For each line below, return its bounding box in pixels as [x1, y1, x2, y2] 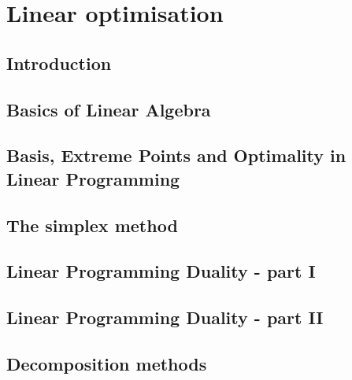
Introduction [6, 50, 112, 75]
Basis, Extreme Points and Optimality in [6, 143, 346, 168]
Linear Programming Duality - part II [6, 305, 324, 330]
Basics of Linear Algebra [6, 97, 211, 121]
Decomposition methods [6, 351, 207, 375]
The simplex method [6, 212, 178, 237]
